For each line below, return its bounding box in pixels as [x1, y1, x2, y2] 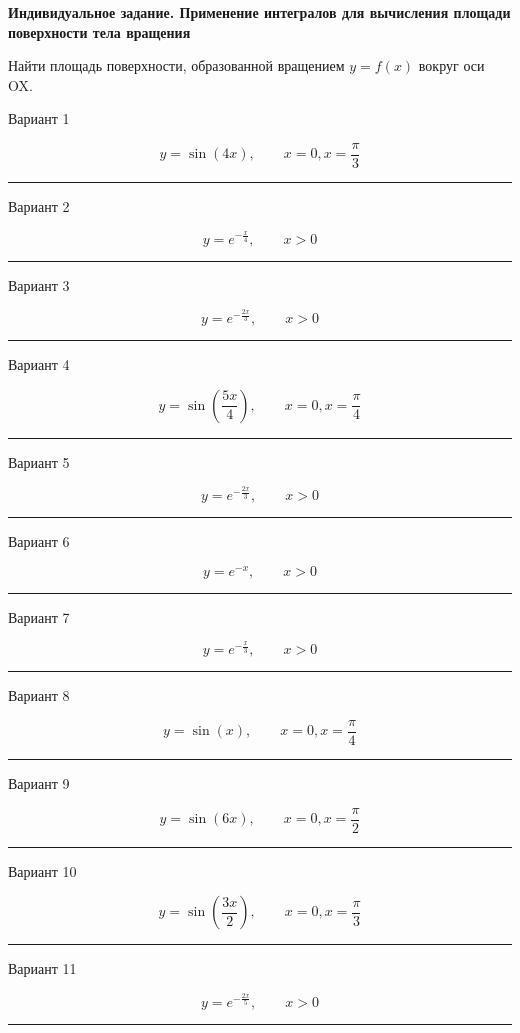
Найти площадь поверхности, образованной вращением [8, 55, 345, 76]
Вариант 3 [8, 274, 70, 295]
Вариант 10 [8, 860, 77, 881]
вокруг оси [418, 55, 485, 76]
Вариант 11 [8, 958, 77, 979]
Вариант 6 [8, 531, 70, 552]
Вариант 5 [8, 451, 70, 472]
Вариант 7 [8, 606, 70, 627]
